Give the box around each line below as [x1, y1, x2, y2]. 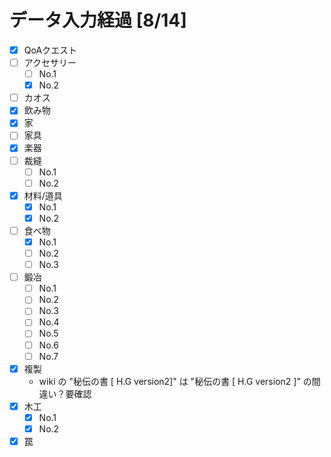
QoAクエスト [23, 44, 78, 56]
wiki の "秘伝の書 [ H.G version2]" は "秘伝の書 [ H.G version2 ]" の [38, 375, 312, 387]
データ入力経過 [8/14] [9, 9, 187, 32]
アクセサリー [23, 57, 77, 68]
